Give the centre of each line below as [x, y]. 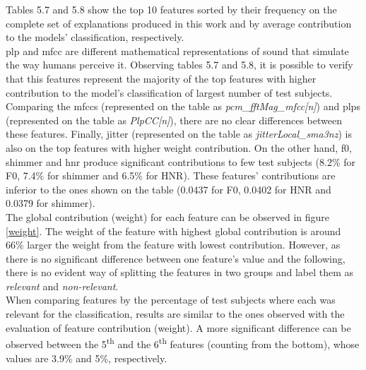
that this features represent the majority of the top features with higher [161, 78]
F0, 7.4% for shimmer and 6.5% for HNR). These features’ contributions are [171, 175]
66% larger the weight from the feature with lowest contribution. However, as [173, 245]
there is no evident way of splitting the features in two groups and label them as [180, 272]
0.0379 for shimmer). [51, 203]
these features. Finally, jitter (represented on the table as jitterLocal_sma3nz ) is [179, 134]
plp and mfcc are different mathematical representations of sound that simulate [177, 50]
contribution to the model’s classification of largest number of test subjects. [169, 92]
